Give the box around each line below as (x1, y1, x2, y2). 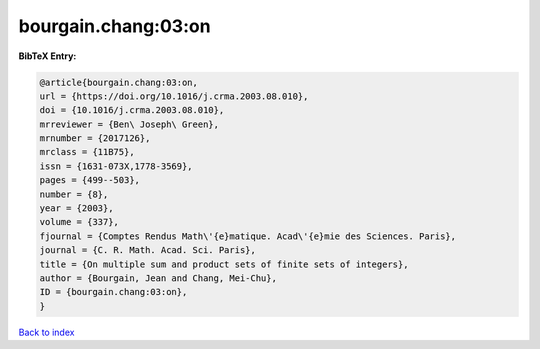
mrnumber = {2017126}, (39, 133, 151, 144)
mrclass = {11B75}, (39, 146, 135, 158)
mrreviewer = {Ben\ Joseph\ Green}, (39, 118, 220, 130)
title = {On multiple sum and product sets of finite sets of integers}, (39, 258, 409, 270)
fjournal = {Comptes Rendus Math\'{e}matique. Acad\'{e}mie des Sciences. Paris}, (39, 230, 457, 242)
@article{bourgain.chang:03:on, (39, 76, 199, 88)
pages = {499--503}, (39, 175, 140, 186)
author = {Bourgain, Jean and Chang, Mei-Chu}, (39, 273, 277, 284)
